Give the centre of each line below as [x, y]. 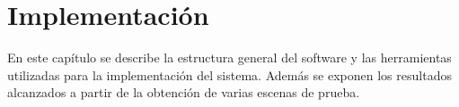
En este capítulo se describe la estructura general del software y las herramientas [229, 58]
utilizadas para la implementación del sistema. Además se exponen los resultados [229, 74]
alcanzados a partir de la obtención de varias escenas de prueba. [184, 92]
